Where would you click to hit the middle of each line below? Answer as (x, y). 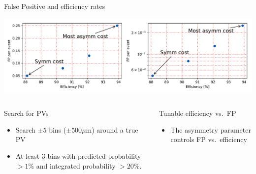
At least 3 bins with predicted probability (78, 156)
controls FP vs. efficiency (209, 139)
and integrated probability (76, 165)
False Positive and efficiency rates (55, 6)
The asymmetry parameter (211, 129)
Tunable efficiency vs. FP (197, 113)
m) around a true (112, 129)
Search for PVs (26, 113)
